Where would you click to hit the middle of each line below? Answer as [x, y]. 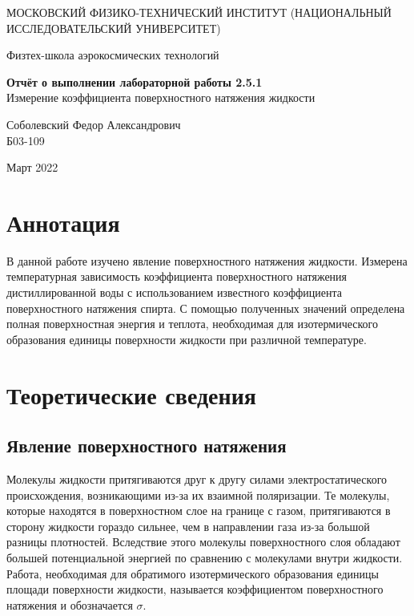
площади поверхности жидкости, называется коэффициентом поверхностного [195, 589]
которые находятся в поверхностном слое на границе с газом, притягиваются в [199, 511]
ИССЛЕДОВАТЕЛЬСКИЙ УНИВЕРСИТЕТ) [114, 28]
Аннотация [63, 222]
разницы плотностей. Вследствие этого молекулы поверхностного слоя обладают [203, 542]
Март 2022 [32, 167]
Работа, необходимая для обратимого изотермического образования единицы [193, 573]
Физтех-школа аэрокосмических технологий [113, 55]
